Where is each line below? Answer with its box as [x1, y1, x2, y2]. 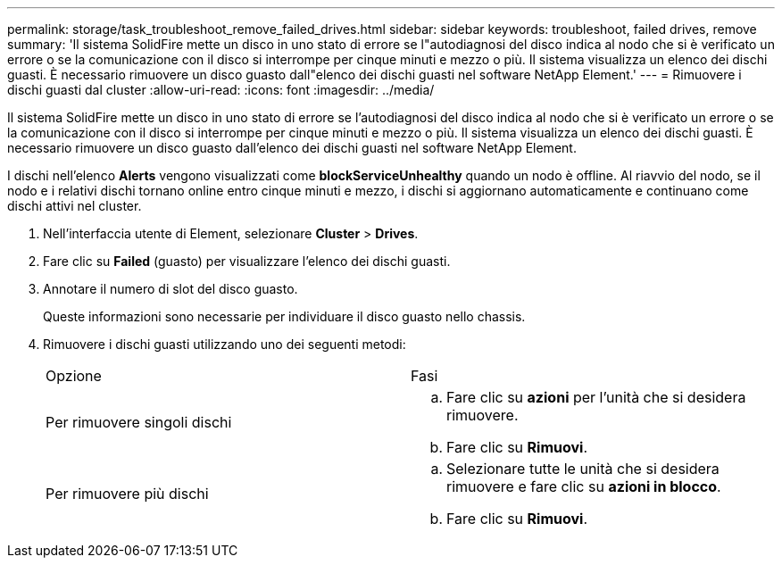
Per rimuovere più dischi [46, 485, 209, 503]
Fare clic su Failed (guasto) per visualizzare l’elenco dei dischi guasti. [43, 253, 451, 269]
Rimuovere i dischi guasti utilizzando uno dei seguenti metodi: [43, 337, 406, 352]
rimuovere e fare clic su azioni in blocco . [446, 478, 721, 495]
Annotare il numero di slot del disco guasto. [43, 281, 298, 296]
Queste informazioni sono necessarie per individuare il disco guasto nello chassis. [43, 309, 526, 324]
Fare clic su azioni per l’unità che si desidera [446, 388, 746, 406]
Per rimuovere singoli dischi [46, 413, 232, 431]
